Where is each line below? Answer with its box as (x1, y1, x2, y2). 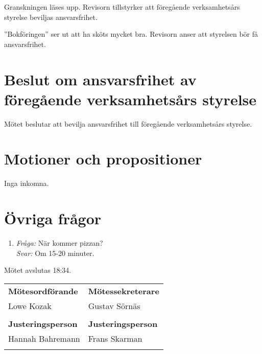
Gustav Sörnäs (88, 299, 140, 312)
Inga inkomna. (4, 178, 49, 188)
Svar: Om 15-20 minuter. (16, 247, 94, 258)
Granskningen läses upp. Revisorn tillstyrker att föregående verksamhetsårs (4, 2, 240, 12)
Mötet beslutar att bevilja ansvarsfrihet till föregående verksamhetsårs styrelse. (4, 118, 252, 129)
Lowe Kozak (8, 299, 52, 312)
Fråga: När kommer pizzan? (16, 238, 103, 248)
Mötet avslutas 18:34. (4, 265, 72, 275)
